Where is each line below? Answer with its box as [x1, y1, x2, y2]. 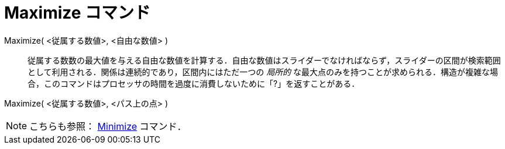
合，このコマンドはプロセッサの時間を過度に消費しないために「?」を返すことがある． [28, 78, 360, 88]
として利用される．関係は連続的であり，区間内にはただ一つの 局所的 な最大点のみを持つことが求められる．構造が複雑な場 [28, 66, 499, 77]
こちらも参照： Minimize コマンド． [29, 120, 187, 132]
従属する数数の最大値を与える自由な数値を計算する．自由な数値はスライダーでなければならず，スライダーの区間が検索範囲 [28, 55, 501, 65]
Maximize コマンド [4, 3, 151, 23]
